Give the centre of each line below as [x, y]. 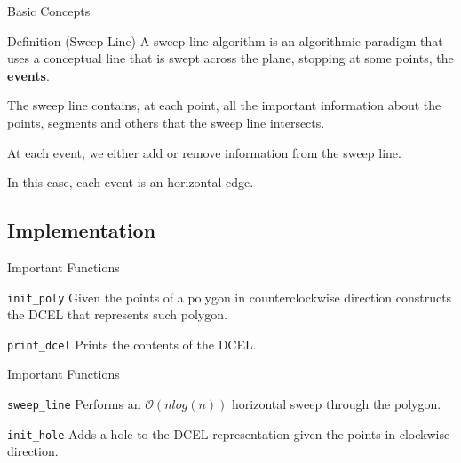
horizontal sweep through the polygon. [337, 404]
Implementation [82, 230]
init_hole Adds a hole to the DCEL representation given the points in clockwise [229, 433]
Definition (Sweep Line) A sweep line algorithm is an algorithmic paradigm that [225, 40]
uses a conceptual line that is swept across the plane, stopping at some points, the [230, 58]
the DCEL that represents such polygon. [117, 314]
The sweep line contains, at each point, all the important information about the [224, 105]
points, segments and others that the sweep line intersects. [166, 122]
